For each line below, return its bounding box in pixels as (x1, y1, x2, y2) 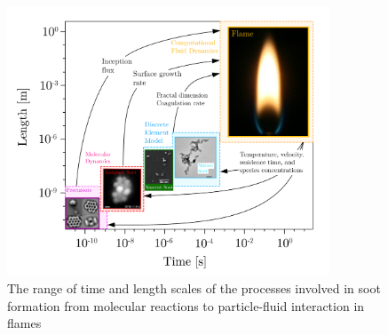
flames (7, 314, 42, 332)
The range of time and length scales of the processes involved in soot (7, 278, 381, 297)
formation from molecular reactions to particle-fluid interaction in (7, 296, 365, 315)
